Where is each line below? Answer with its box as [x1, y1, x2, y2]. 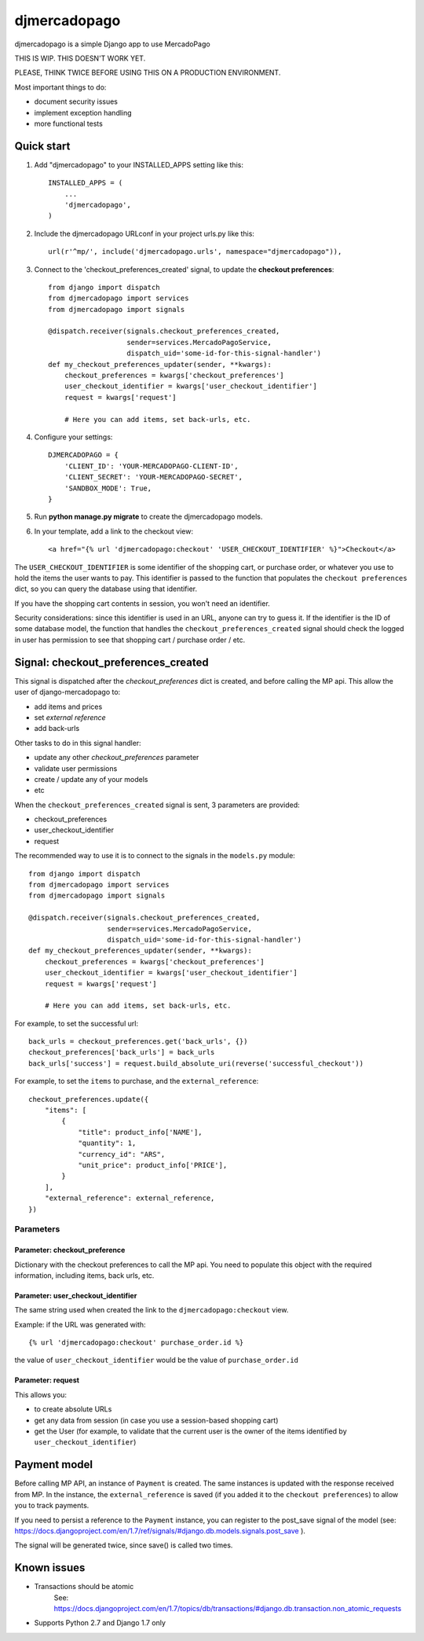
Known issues [14, 1561, 86, 1575]
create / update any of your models [34, 774, 148, 784]
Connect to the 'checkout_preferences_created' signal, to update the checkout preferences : [34, 264, 334, 274]
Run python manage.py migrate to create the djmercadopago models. [34, 512, 263, 522]
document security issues [34, 97, 118, 106]
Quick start [14, 139, 71, 152]
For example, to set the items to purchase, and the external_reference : [14, 1077, 259, 1086]
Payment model [14, 1458, 93, 1471]
